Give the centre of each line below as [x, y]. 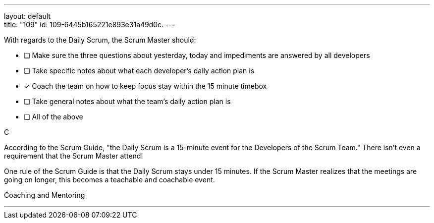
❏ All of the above [54, 117]
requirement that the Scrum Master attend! [74, 156]
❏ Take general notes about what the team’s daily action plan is [127, 101]
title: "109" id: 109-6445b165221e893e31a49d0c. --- [90, 25]
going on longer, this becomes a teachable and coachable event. [109, 180]
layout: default [27, 16]
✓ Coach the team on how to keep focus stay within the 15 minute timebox [145, 86]
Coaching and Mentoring [45, 195]
